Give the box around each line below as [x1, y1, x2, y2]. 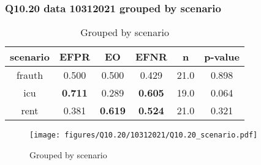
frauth [16, 68, 43, 82]
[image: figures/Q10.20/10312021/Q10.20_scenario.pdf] [29, 131, 258, 140]
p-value [204, 50, 240, 64]
